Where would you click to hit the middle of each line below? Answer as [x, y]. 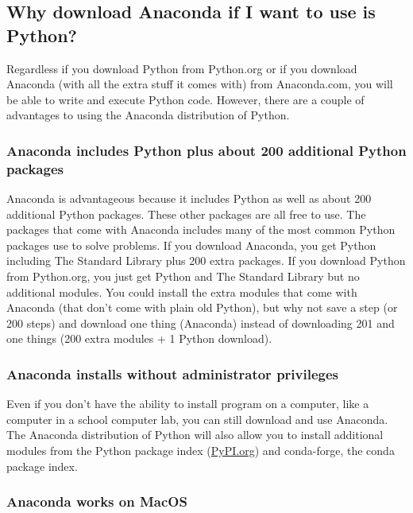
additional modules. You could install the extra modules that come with [182, 291]
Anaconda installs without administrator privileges [173, 373]
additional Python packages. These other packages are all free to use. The [186, 214]
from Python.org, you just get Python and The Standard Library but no [183, 276]
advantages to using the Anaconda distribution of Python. [148, 115]
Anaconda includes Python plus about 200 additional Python [206, 150]
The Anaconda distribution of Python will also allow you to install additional [195, 435]
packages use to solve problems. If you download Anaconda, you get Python [191, 245]
